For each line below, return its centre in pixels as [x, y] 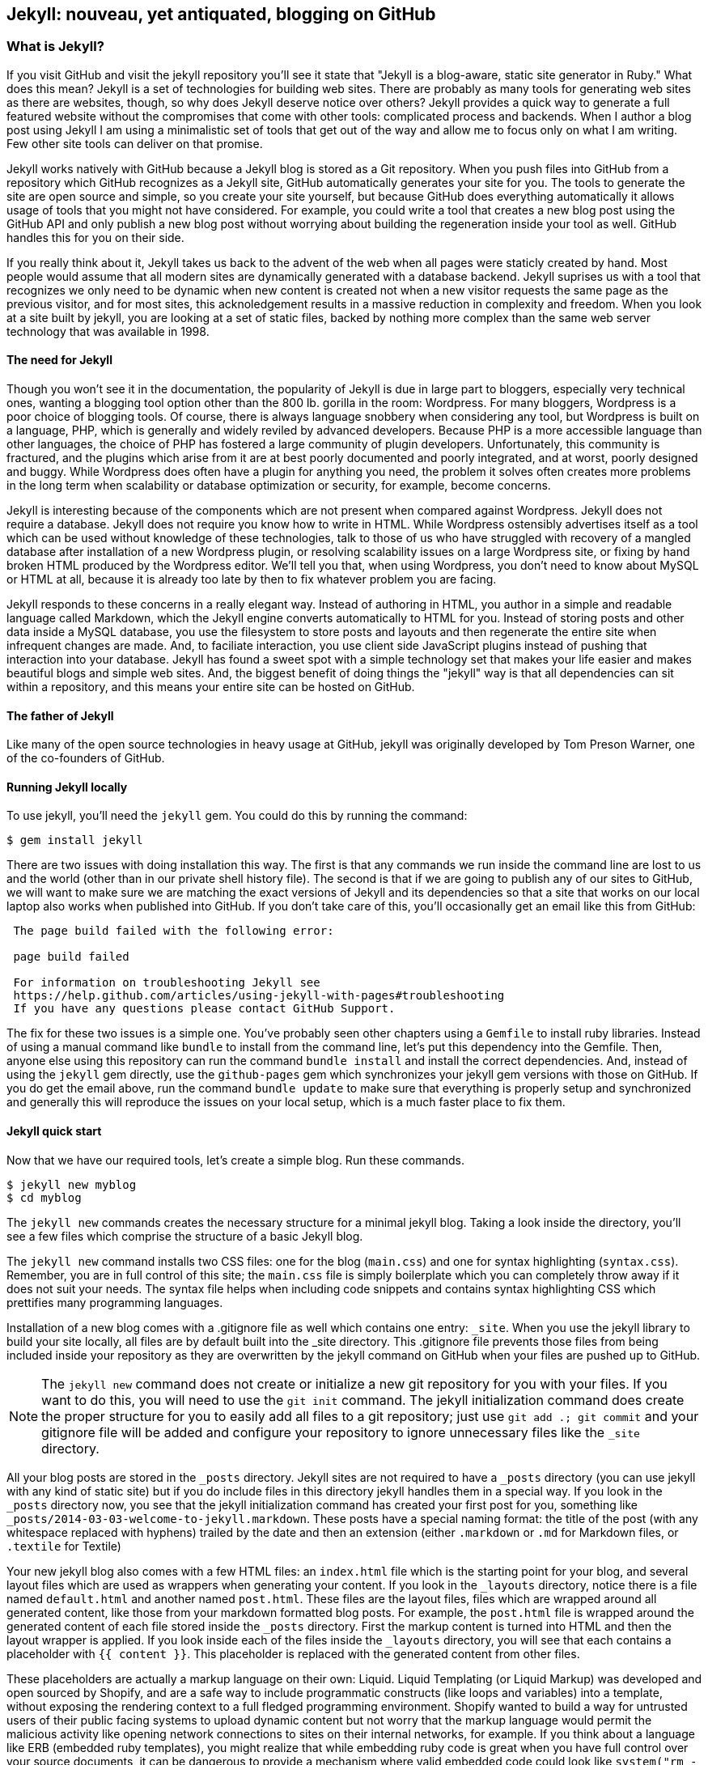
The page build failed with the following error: [174, 931]
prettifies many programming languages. [115, 1302]
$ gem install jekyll [75, 840]
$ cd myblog [44, 1197]
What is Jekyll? [55, 47]
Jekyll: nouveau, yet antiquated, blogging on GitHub [221, 14]
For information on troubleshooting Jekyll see [167, 983]
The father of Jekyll [60, 715]
